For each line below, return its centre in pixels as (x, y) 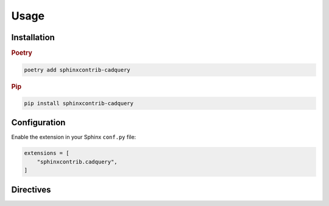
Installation (33, 37)
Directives (31, 189)
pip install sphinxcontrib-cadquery (79, 103)
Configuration (38, 122)
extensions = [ (47, 153)
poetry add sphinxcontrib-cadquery (77, 70)
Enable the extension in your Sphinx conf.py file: (74, 137)
